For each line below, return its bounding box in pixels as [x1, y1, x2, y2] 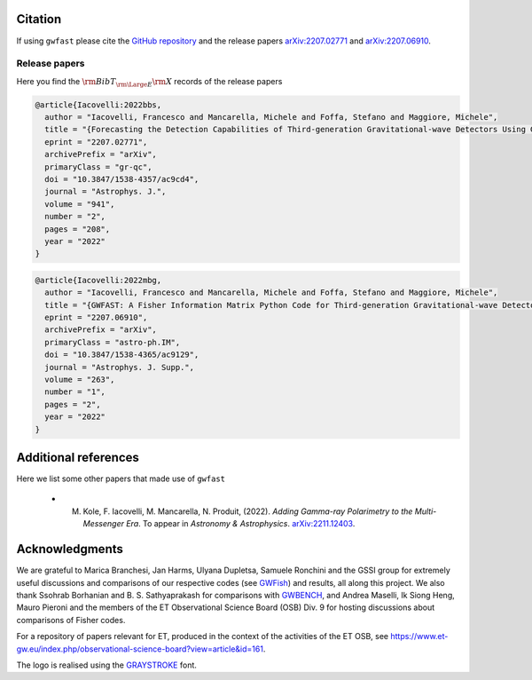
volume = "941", [44, 199, 115, 209]
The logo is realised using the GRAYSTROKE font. [16, 660, 197, 670]
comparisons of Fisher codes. [16, 614, 126, 625]
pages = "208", [44, 224, 111, 234]
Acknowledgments [16, 542, 124, 557]
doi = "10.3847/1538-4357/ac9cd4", [44, 174, 199, 184]
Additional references [16, 450, 139, 465]
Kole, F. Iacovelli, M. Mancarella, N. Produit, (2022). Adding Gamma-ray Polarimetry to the [82, 506, 413, 517]
